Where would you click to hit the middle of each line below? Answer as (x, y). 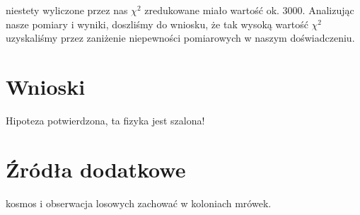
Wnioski (46, 86)
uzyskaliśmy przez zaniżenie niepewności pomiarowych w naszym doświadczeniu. (180, 38)
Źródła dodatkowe (96, 169)
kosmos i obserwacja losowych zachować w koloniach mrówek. (139, 203)
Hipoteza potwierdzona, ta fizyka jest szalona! (105, 120)
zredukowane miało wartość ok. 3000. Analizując (249, 10)
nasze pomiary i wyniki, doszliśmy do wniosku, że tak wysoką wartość (157, 24)
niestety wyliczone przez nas (67, 10)
